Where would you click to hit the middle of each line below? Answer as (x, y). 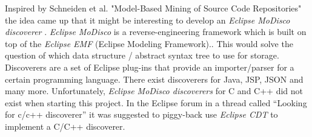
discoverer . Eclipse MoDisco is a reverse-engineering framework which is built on (156, 32)
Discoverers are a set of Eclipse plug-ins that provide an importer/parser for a (150, 67)
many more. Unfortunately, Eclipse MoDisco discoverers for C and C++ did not (154, 91)
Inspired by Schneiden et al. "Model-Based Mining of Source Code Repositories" (153, 8)
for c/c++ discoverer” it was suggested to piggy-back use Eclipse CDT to (141, 114)
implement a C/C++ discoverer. (65, 126)
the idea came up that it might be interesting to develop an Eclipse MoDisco (148, 20)
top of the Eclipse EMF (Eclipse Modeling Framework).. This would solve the (149, 43)
